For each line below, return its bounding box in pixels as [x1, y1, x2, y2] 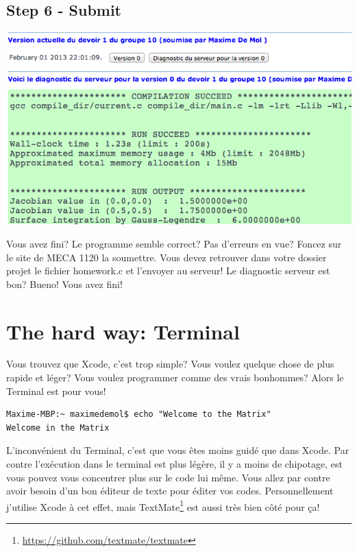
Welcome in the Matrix [6, 422, 110, 433]
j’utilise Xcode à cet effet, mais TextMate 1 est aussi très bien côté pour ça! [6, 497, 320, 514]
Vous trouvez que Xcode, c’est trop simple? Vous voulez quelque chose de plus [6, 357, 334, 371]
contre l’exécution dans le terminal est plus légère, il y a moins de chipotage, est [6, 457, 343, 471]
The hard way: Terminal [6, 317, 240, 345]
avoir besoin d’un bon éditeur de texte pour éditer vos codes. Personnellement [6, 483, 334, 498]
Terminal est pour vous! [6, 383, 106, 398]
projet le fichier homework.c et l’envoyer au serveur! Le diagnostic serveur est [6, 263, 330, 278]
